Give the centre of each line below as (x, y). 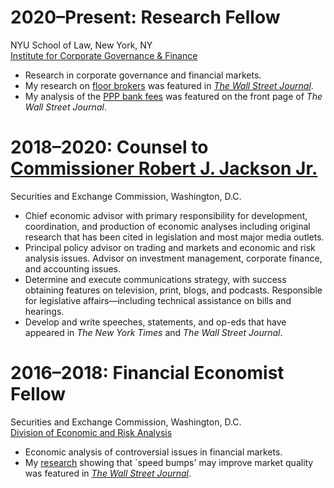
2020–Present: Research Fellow (145, 17)
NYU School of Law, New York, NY (81, 45)
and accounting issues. (73, 268)
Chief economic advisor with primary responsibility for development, (166, 215)
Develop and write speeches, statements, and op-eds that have (155, 322)
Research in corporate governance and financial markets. (143, 75)
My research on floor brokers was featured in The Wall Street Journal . (169, 85)
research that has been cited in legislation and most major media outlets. (174, 237)
